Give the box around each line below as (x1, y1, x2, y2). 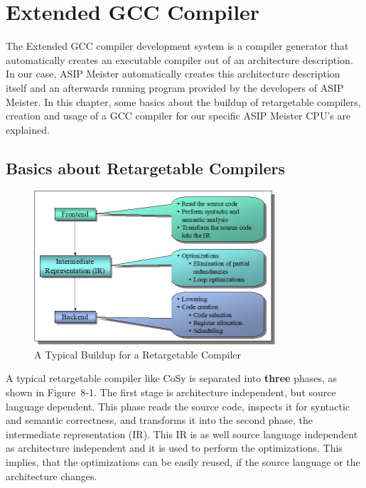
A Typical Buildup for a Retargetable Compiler (34, 346, 242, 361)
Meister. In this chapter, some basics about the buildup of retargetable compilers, (6, 94, 361, 109)
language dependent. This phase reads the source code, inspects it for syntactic (6, 398, 350, 413)
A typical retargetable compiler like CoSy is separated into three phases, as (6, 371, 338, 386)
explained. (6, 122, 50, 137)
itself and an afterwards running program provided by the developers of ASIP (6, 80, 344, 95)
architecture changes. (6, 468, 97, 483)
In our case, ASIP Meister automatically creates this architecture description (6, 66, 340, 81)
